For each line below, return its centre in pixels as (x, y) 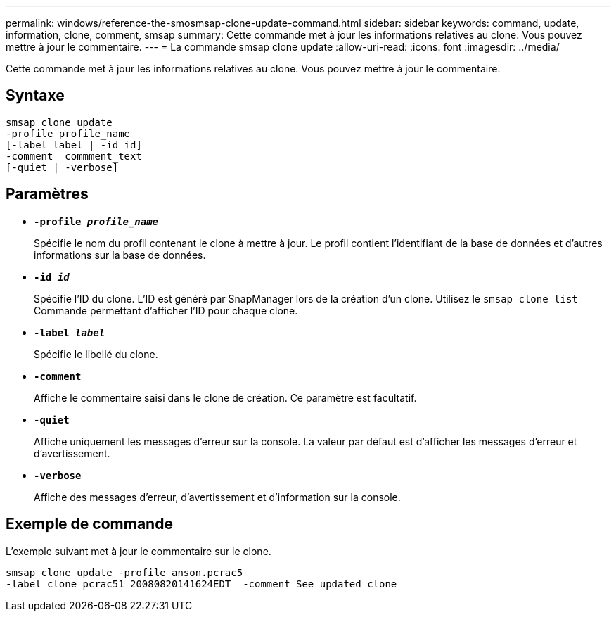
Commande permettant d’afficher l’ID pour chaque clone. (166, 310)
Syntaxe (35, 96)
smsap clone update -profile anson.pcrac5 (124, 572)
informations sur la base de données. (120, 255)
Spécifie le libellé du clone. (96, 354)
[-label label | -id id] (74, 145)
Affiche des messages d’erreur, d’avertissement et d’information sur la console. (217, 497)
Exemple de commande (89, 524)
